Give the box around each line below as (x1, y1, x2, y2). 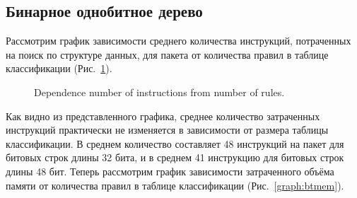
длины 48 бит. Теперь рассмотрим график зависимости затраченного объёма (6, 163, 334, 178)
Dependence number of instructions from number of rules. (34, 84, 285, 99)
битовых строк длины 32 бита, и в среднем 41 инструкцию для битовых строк (6, 150, 344, 165)
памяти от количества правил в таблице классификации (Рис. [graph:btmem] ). (6, 177, 344, 192)
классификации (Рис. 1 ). (6, 61, 112, 76)
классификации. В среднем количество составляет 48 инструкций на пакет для (6, 136, 344, 151)
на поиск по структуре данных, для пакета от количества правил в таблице (6, 47, 329, 62)
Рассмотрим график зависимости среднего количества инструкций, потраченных (6, 33, 351, 48)
